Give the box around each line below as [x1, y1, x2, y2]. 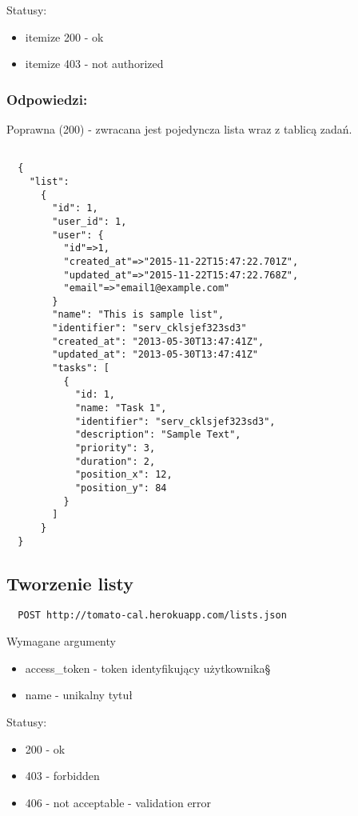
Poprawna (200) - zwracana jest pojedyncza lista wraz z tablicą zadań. [6, 121, 352, 137]
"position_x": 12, [74, 469, 173, 481]
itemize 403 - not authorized [25, 55, 164, 72]
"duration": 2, [74, 455, 156, 467]
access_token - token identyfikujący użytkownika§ [25, 659, 271, 676]
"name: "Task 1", [74, 402, 167, 414]
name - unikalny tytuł [25, 686, 133, 703]
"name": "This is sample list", [52, 309, 225, 321]
